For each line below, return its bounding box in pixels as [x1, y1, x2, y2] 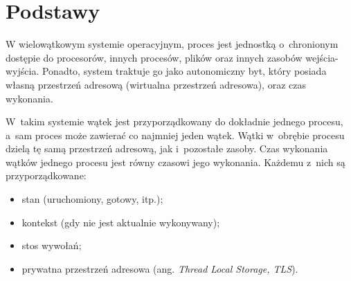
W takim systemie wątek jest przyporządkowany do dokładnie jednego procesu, [6, 114, 343, 129]
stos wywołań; [21, 238, 82, 253]
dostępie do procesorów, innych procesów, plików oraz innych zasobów [6, 50, 303, 64]
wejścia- [305, 50, 339, 64]
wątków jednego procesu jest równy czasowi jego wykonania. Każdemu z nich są [6, 154, 345, 169]
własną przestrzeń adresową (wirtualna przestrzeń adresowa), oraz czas [6, 77, 306, 91]
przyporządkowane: [6, 168, 87, 183]
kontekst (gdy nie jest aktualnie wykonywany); [21, 215, 220, 229]
